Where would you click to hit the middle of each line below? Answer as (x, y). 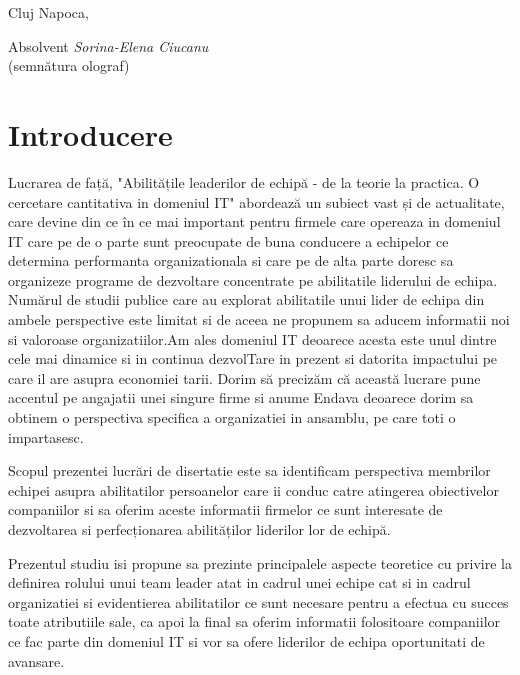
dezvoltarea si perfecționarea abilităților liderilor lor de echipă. (199, 529)
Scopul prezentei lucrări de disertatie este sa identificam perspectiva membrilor (249, 470)
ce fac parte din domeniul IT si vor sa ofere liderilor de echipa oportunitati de (246, 640)
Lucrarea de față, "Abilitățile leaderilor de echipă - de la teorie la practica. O (244, 181)
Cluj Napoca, (48, 12)
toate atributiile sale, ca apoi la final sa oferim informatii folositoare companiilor (254, 621)
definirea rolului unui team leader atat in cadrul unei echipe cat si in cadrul (239, 582)
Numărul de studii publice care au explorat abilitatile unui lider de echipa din (246, 299)
